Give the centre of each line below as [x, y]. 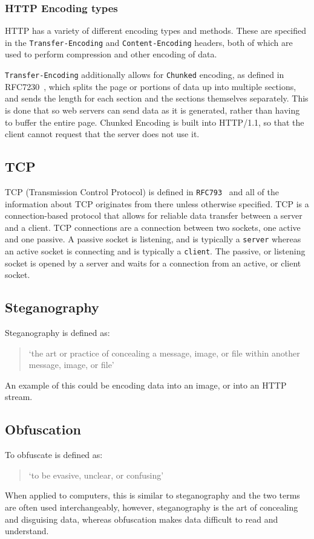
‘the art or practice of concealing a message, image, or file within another [164, 353]
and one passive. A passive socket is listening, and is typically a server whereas [153, 239]
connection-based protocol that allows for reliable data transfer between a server [154, 215]
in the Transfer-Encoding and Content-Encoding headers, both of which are [149, 42]
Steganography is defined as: [57, 333]
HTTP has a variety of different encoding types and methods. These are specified [156, 31]
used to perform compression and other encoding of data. [111, 54]
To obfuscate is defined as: [54, 455]
